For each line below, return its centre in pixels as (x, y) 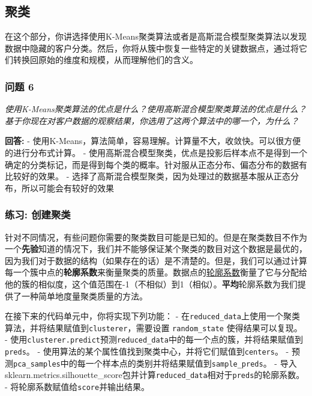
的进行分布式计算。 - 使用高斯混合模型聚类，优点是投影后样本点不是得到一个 (156, 152)
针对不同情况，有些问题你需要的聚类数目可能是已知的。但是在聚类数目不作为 (156, 237)
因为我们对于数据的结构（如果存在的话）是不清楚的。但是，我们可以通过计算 (156, 260)
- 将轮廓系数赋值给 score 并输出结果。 (77, 387)
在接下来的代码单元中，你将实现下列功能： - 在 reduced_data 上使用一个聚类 (152, 316)
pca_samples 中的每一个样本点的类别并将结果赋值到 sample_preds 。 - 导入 (155, 363)
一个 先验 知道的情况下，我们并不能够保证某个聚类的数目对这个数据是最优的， (156, 249)
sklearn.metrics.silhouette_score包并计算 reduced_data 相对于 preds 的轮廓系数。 (155, 375)
